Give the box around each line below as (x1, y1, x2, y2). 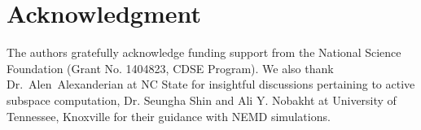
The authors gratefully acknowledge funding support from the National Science (7, 44, 401, 61)
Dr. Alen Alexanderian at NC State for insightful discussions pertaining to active (7, 76, 415, 93)
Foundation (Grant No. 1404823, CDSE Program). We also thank (7, 59, 334, 76)
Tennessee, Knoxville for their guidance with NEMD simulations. (7, 107, 331, 124)
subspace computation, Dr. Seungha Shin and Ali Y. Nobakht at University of (7, 91, 397, 108)
